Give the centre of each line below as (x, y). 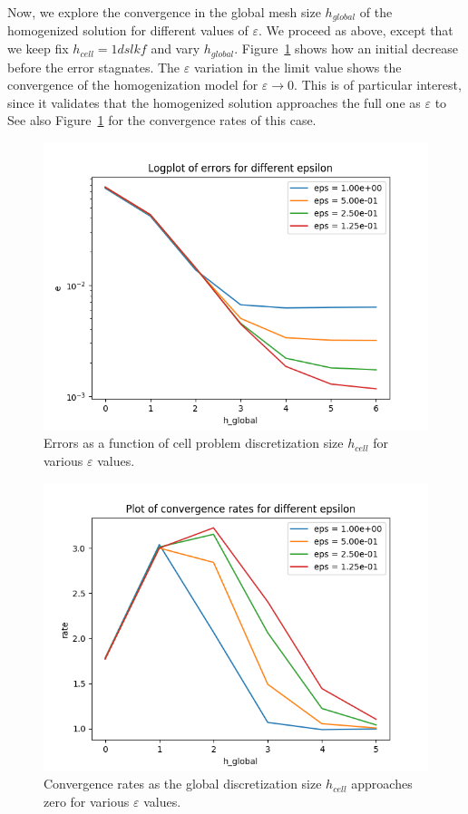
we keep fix (38, 48)
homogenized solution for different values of (128, 30)
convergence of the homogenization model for (133, 85)
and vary (175, 48)
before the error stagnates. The (94, 67)
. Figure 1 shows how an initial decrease (346, 48)
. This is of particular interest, (378, 85)
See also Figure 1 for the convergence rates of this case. (162, 120)
